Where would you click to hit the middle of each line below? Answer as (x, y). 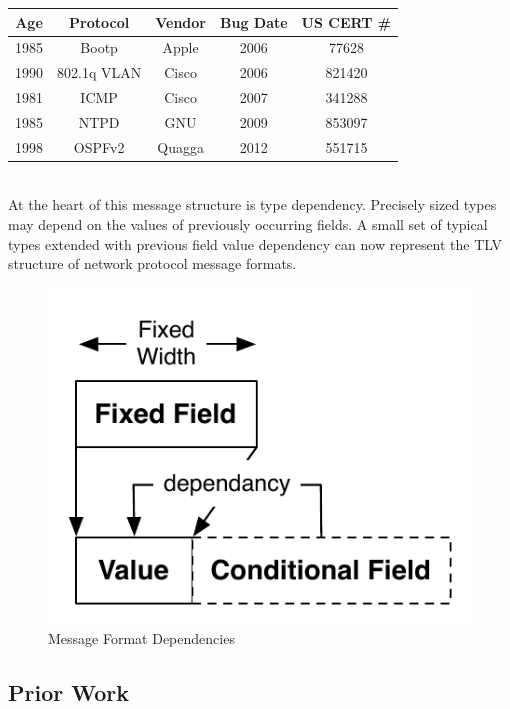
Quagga (180, 146)
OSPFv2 (99, 146)
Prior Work (68, 691)
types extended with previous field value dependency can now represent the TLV (255, 243)
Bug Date (253, 21)
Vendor (180, 21)
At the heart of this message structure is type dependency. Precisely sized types (252, 204)
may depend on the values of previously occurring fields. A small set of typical (248, 224)
